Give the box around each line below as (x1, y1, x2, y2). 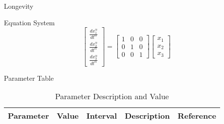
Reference (177, 110, 216, 122)
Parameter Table (4, 72, 54, 83)
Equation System (4, 17, 55, 27)
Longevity (4, 1, 34, 11)
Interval (86, 110, 117, 122)
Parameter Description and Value (55, 90, 169, 102)
